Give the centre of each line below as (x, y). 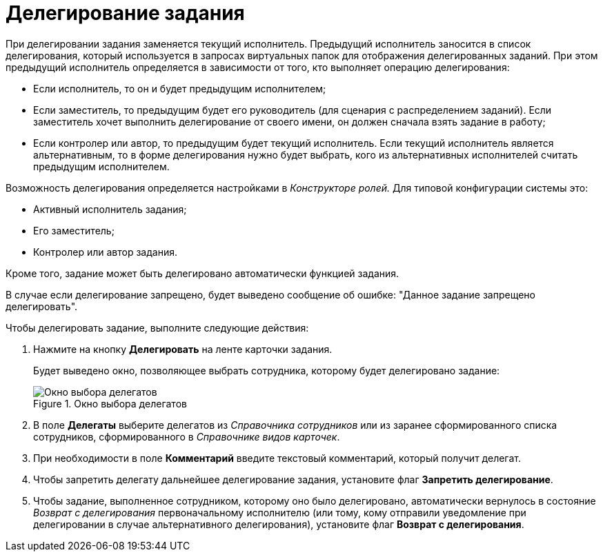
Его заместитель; (74, 230)
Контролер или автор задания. (105, 252)
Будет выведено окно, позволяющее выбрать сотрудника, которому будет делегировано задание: (267, 370)
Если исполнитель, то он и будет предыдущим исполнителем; (180, 88)
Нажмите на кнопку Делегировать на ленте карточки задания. (183, 349)
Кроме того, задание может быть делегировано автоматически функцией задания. (202, 273)
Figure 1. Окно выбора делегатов (110, 403)
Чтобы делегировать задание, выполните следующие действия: (157, 327)
